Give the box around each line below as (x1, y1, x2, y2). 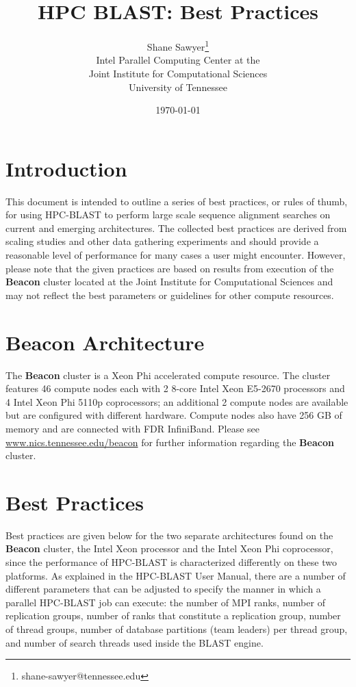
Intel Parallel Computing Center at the (96, 53, 260, 67)
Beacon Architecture (5, 328, 205, 356)
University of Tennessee (129, 79, 227, 94)
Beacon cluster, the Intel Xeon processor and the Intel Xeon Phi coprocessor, (5, 541, 333, 556)
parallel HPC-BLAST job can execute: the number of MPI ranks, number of (5, 595, 325, 609)
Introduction (5, 154, 127, 182)
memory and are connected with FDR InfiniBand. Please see (5, 421, 260, 435)
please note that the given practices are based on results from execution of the (5, 261, 334, 275)
